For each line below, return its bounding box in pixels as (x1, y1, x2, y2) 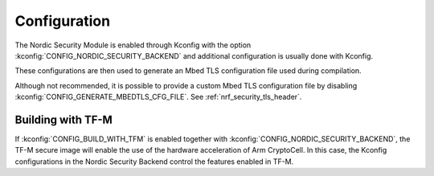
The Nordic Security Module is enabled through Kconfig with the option (14, 40, 252, 50)
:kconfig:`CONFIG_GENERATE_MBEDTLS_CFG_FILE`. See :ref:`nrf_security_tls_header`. (14, 92, 302, 102)
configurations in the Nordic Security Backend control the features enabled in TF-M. (14, 157, 294, 166)
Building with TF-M (14, 113, 113, 126)
